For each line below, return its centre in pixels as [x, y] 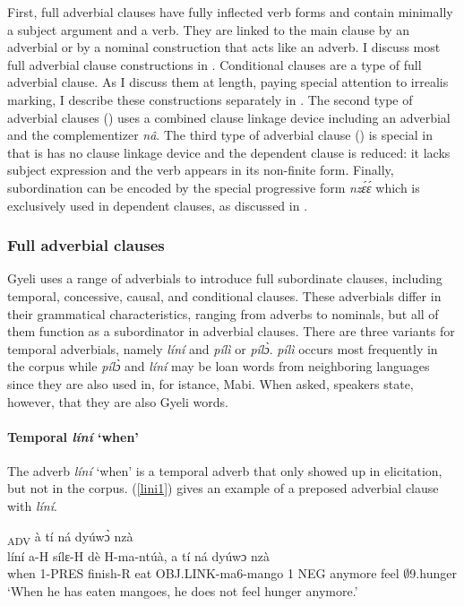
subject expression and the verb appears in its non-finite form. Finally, [201, 170]
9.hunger [433, 573]
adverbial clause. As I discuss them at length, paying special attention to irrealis [228, 82]
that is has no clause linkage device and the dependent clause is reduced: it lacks [229, 152]
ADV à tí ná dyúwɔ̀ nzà [70, 537]
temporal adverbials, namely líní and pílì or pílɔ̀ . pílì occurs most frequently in [223, 348]
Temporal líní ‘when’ [73, 436]
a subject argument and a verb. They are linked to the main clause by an [209, 29]
